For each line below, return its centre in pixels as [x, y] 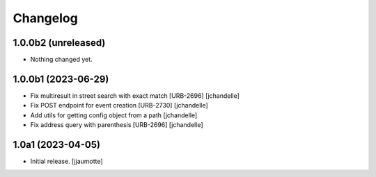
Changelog [45, 18]
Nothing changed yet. [62, 60]
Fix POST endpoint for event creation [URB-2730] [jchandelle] [119, 106]
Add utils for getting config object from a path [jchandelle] [114, 115]
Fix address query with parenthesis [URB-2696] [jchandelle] [117, 125]
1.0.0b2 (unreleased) [59, 43]
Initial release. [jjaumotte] [67, 161]
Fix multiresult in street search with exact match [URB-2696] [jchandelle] [135, 95]
